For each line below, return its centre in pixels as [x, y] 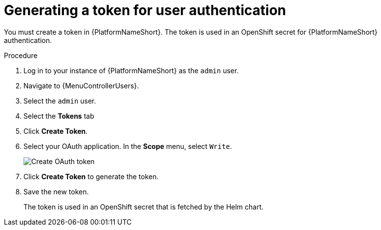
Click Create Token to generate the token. [91, 176]
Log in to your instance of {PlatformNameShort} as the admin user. [131, 70]
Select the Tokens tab [59, 116]
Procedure [21, 55]
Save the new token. [56, 191]
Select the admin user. [60, 101]
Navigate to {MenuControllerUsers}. [81, 85]
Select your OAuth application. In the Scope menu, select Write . [128, 146]
